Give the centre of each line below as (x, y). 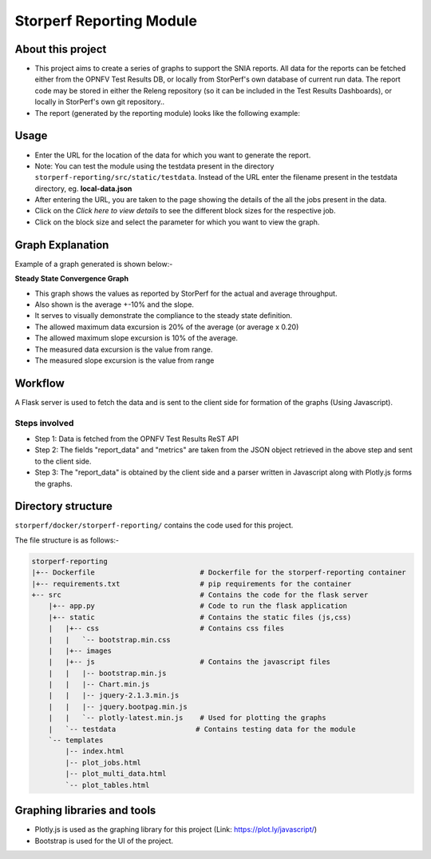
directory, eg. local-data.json (83, 189)
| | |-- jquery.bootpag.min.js (118, 706)
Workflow (40, 383)
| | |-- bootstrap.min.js (107, 673)
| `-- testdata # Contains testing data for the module (202, 729)
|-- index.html (95, 752)
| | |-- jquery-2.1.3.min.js (114, 696)
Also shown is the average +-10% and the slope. (115, 304)
